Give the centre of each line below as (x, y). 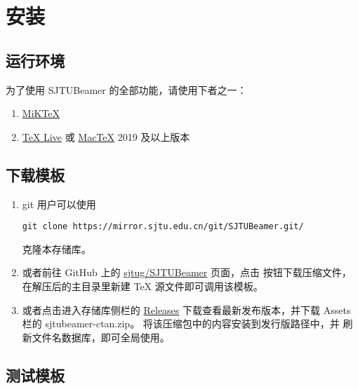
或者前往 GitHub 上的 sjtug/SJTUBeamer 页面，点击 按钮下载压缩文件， (187, 272)
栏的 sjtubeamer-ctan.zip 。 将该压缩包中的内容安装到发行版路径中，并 (181, 323)
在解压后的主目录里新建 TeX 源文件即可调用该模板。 (142, 286)
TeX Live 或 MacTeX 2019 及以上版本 (106, 136)
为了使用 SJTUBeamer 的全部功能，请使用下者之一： (126, 89)
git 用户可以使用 (59, 204)
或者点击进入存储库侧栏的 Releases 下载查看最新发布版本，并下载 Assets (186, 309)
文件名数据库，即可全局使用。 (101, 337)
